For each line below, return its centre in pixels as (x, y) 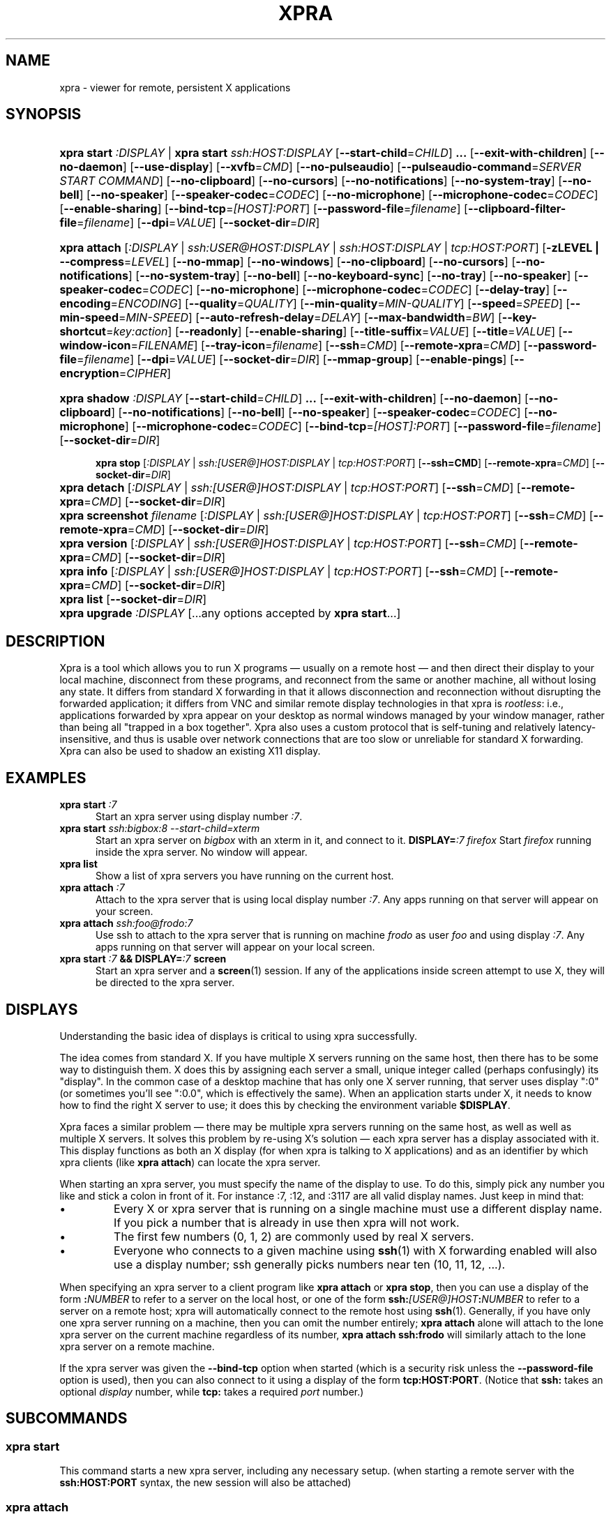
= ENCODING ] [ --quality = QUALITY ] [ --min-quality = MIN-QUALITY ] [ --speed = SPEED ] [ (340, 304)
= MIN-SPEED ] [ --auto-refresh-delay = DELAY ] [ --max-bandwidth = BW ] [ (310, 318)
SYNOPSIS (44, 114)
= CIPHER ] (145, 373)
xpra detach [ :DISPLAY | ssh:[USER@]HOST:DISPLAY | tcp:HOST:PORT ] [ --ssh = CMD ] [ (290, 488)
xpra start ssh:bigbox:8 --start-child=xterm (160, 829)
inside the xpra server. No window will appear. (202, 852)
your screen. (125, 912)
